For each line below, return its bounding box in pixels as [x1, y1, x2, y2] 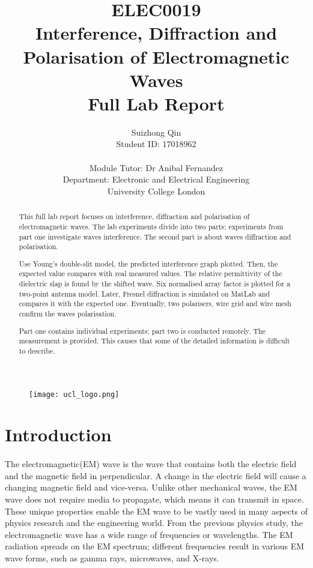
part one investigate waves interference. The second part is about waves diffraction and [19, 231, 291, 241]
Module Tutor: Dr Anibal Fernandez [89, 161, 223, 174]
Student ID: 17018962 [116, 137, 196, 150]
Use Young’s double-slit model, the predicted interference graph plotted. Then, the [19, 258, 278, 268]
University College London [107, 184, 205, 197]
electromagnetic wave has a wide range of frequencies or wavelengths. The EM [5, 528, 293, 540]
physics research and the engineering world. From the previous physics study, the [5, 516, 303, 529]
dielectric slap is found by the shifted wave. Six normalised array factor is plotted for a [19, 279, 291, 289]
